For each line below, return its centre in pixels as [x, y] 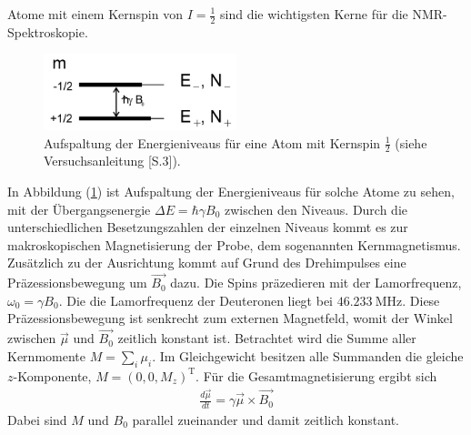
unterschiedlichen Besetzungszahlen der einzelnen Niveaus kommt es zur [208, 227]
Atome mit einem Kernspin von [95, 14]
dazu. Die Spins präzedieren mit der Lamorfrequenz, [316, 283]
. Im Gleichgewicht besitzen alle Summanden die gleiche [308, 355]
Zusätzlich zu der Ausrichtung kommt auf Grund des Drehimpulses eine [207, 263]
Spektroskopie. [48, 31]
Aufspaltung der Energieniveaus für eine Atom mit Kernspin [212, 142]
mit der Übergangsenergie [79, 209]
